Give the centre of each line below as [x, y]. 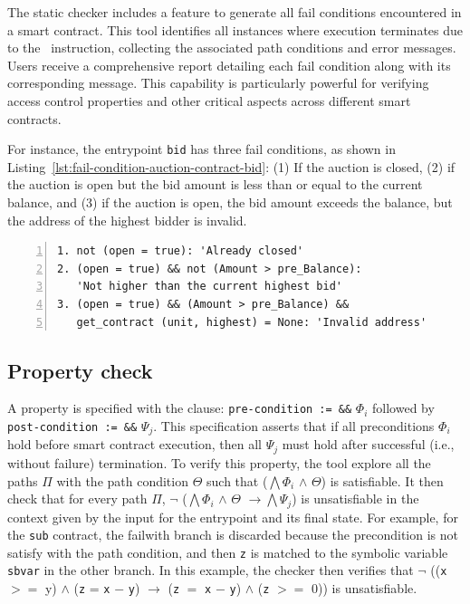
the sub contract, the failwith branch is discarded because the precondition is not [233, 535]
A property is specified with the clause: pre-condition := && [180, 408]
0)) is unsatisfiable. [364, 588]
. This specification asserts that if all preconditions [294, 426]
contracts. [34, 118]
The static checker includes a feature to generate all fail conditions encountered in [235, 12]
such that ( [237, 480]
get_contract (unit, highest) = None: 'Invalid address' [252, 322]
